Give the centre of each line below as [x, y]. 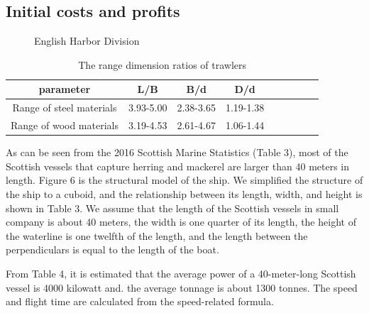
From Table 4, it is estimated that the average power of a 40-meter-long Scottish [181, 273]
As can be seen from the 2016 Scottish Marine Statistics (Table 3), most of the [177, 152]
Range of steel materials [65, 108]
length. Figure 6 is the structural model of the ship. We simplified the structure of [184, 180]
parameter [65, 89]
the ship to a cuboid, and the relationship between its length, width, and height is [184, 193]
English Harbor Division [87, 41]
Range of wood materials [65, 125]
